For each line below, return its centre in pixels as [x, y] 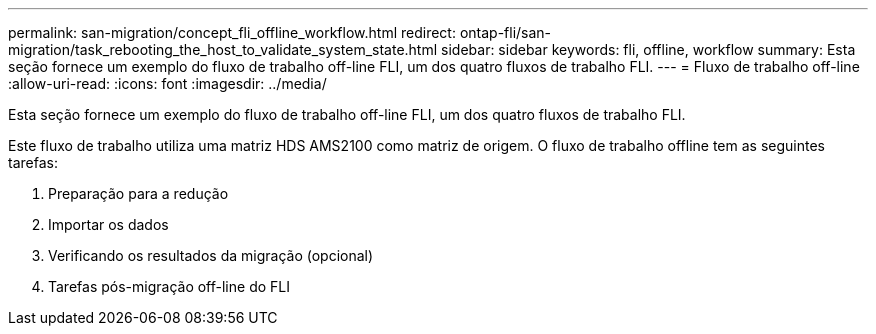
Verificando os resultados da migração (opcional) [211, 255]
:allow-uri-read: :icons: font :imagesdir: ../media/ [167, 83]
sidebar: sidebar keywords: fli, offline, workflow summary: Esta [648, 49]
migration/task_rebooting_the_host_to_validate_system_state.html [223, 49]
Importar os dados [108, 224]
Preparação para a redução [138, 193]
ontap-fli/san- [505, 32]
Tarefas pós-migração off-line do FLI [169, 286]
